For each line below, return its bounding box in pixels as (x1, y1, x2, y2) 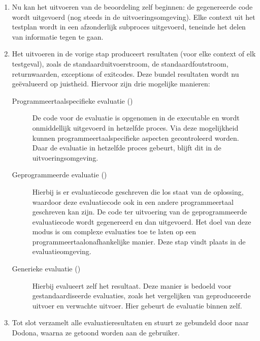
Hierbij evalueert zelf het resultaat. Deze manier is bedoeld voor (32, 280, 232, 291)
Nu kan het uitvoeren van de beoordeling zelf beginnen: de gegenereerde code (12, 2, 253, 12)
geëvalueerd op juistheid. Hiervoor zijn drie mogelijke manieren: (12, 78, 210, 89)
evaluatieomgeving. (32, 246, 91, 257)
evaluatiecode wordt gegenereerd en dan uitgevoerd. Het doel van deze (32, 216, 251, 227)
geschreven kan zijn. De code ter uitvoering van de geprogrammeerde (32, 206, 247, 217)
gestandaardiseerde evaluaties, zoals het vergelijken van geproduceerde (32, 290, 251, 301)
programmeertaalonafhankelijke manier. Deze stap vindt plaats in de (32, 236, 246, 246)
